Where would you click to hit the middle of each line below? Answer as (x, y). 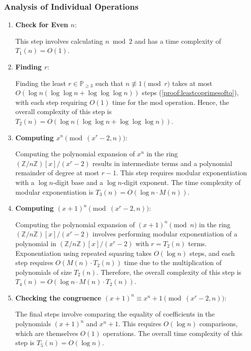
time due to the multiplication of (173, 262)
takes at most (192, 83)
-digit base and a (78, 182)
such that (109, 83)
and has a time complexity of (178, 41)
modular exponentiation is (54, 192)
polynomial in (36, 243)
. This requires (140, 324)
